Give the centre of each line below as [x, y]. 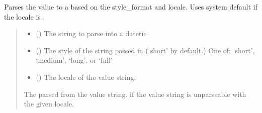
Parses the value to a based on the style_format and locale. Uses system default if [131, 7]
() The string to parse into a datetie [91, 33]
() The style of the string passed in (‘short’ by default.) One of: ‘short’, [145, 50]
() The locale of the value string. [86, 77]
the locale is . [25, 16]
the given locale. [49, 104]
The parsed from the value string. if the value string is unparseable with [135, 94]
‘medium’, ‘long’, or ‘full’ [74, 60]
